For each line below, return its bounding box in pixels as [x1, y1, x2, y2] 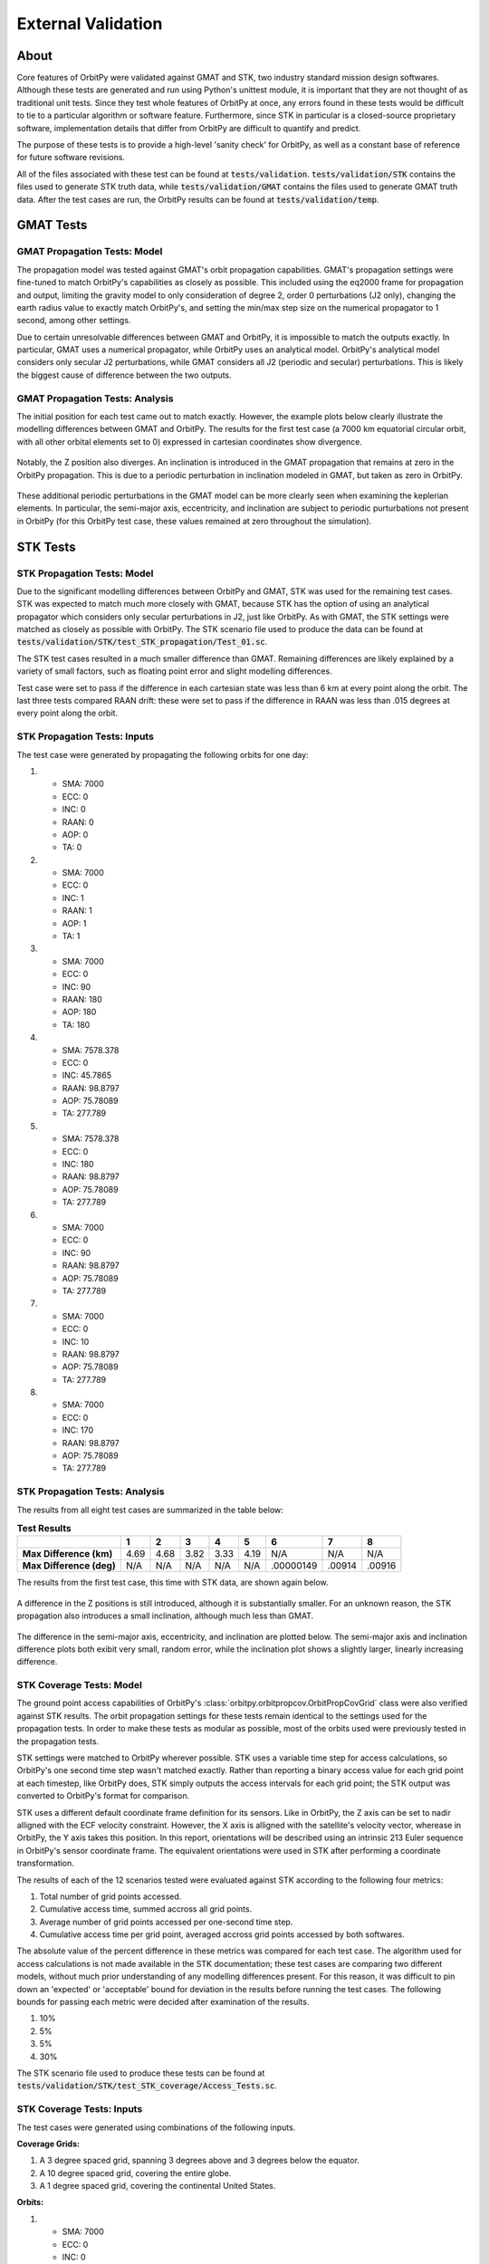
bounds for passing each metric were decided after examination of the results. [16, 1997, 310, 2008]
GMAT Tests [16, 217, 88, 233]
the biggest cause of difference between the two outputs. [16, 369, 233, 380]
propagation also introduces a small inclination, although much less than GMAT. [16, 1610, 314, 1621]
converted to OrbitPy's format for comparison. [16, 1790, 190, 1801]
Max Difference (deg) [22, 1559, 117, 1572]
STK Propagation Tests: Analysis [16, 1485, 165, 1498]
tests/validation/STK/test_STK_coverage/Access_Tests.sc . [16, 2080, 278, 2091]
